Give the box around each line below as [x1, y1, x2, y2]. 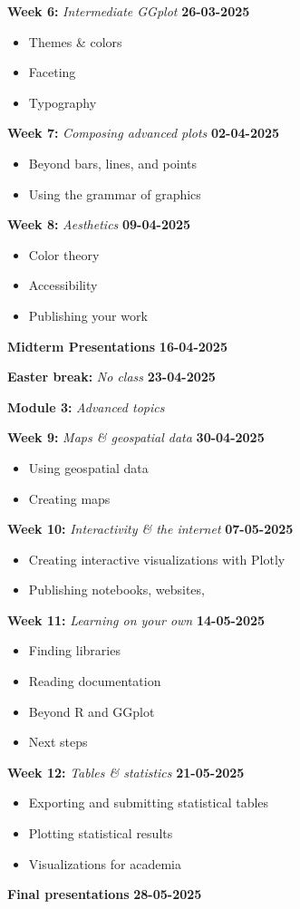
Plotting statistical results [28, 824, 173, 843]
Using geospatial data [28, 458, 149, 477]
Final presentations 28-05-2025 [7, 885, 202, 904]
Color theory [28, 245, 100, 264]
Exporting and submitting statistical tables [28, 793, 269, 812]
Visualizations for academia [28, 854, 181, 873]
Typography [28, 92, 97, 111]
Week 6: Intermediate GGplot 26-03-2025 [7, 2, 250, 20]
